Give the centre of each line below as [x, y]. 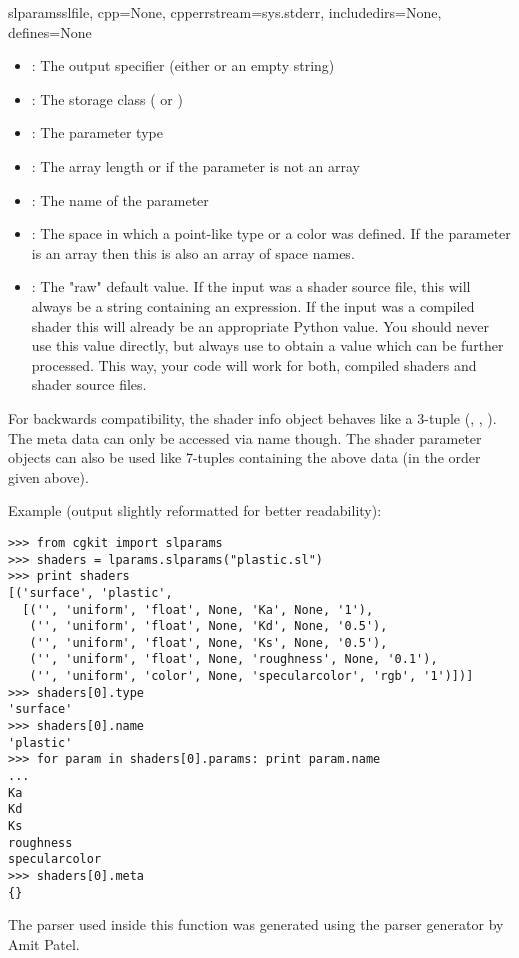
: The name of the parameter [120, 199]
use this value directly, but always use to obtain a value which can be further [267, 345]
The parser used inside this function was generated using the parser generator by [256, 924]
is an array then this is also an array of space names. [193, 252]
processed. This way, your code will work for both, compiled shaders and [254, 364]
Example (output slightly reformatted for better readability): [195, 510]
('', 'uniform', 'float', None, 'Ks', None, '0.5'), [208, 642]
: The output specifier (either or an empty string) [183, 65]
